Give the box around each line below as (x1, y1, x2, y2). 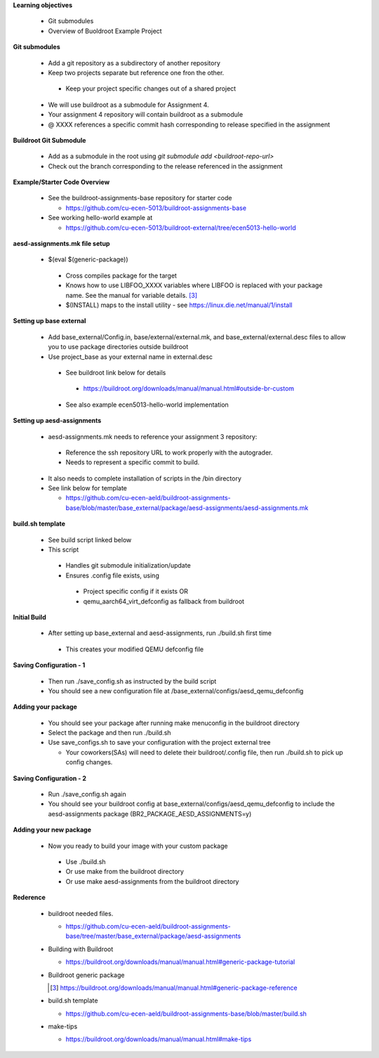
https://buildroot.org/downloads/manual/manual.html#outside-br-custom (83, 384, 295, 393)
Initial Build (13, 613, 46, 621)
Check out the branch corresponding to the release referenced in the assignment (48, 162, 284, 170)
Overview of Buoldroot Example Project (48, 27, 162, 35)
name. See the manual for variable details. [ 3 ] (65, 291, 198, 299)
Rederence (13, 893, 46, 902)
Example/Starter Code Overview (13, 178, 110, 186)
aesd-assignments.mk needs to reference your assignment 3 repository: (48, 432, 258, 440)
